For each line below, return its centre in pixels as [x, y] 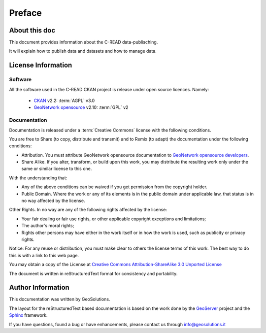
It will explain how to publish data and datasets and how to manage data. [83, 51]
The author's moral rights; [48, 226]
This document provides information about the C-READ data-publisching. [83, 42]
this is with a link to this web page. [44, 255]
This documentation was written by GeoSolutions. [60, 299]
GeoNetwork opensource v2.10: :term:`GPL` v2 [81, 107]
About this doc [32, 30]
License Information [41, 65]
